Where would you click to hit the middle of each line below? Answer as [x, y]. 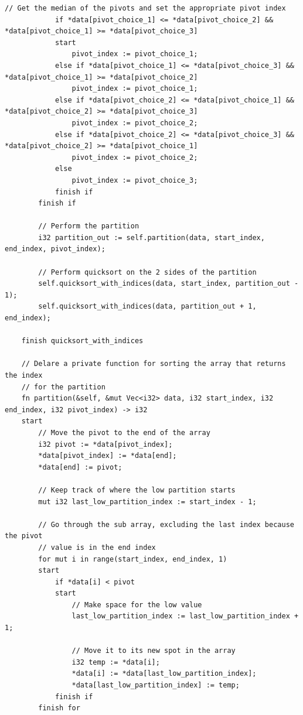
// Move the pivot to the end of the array [124, 432]
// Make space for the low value [137, 605]
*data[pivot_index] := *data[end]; [108, 456]
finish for [59, 708]
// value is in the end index [97, 547]
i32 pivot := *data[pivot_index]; [105, 444]
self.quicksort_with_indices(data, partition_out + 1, [147, 307]
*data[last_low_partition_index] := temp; [156, 685]
